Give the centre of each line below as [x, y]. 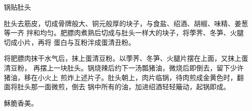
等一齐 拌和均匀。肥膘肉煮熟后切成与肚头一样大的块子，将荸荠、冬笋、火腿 [124, 33]
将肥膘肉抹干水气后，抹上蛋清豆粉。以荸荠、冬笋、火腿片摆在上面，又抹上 [123, 58]
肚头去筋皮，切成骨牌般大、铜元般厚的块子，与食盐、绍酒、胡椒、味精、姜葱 [126, 23]
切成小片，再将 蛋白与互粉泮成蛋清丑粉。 [70, 42]
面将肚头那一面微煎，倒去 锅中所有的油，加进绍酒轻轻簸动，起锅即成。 [117, 87]
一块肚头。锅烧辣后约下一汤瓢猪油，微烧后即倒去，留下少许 [149, 67]
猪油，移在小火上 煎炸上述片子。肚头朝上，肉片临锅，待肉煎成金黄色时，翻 [124, 77]
